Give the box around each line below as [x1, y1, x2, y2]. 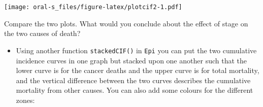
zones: [16, 94, 35, 105]
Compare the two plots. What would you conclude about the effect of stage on [4, 18, 248, 28]
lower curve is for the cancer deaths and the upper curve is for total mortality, [16, 65, 259, 76]
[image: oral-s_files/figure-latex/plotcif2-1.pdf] [4, 4, 182, 11]
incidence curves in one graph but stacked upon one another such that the [16, 55, 247, 65]
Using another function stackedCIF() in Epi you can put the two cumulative [16, 45, 257, 55]
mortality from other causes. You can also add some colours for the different [16, 85, 253, 95]
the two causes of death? [4, 28, 81, 39]
